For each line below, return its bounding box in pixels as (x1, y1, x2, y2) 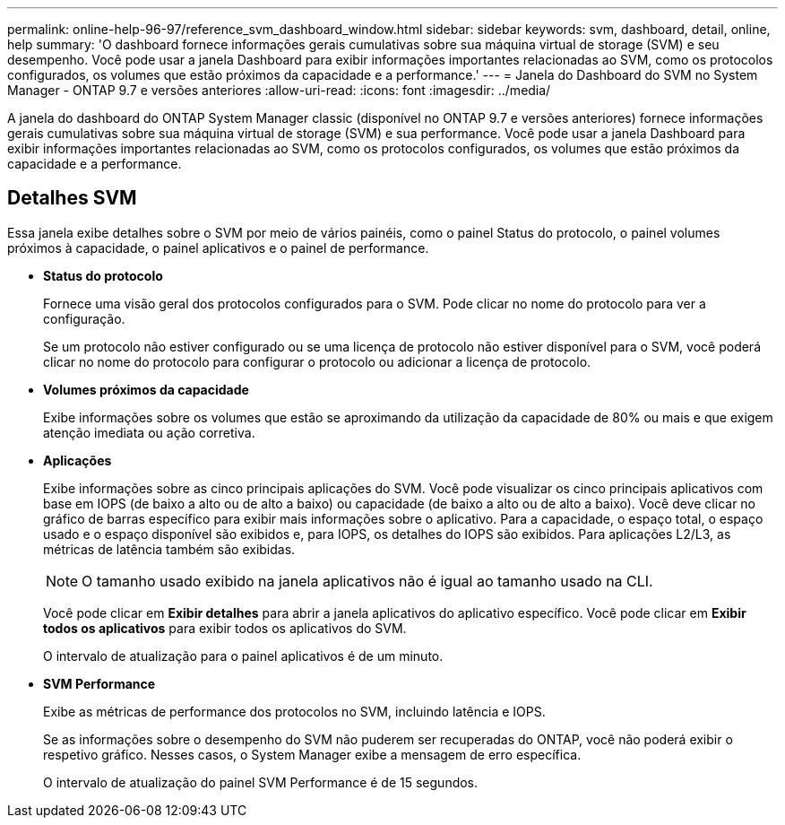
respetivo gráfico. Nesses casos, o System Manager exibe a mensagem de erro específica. (43, 746, 582, 762)
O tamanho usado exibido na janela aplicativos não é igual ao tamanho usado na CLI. (82, 571, 653, 590)
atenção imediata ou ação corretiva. (43, 424, 255, 440)
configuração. (43, 310, 125, 326)
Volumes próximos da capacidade (43, 381, 249, 397)
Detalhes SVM (7, 187, 137, 210)
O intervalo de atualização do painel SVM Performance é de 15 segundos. (43, 774, 479, 790)
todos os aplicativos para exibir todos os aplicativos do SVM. (43, 620, 407, 636)
